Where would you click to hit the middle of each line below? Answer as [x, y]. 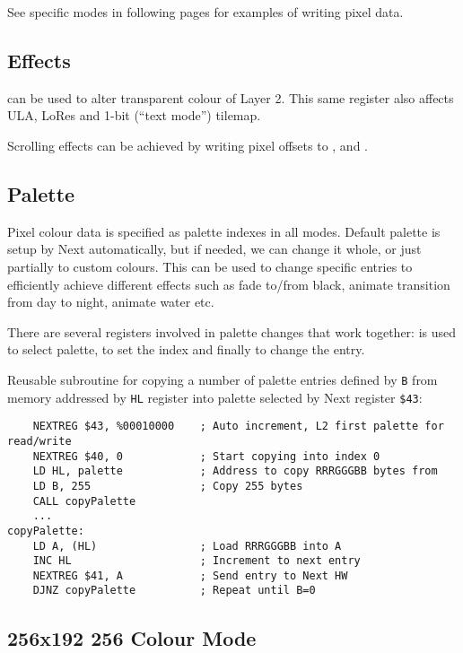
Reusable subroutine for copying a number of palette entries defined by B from [223, 379]
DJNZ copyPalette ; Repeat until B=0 [174, 591]
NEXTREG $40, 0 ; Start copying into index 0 [206, 456]
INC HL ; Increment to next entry [197, 561]
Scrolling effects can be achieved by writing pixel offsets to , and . [188, 145]
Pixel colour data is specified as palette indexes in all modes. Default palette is [224, 231]
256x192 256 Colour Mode [132, 637]
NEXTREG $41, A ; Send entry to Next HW [190, 575]
